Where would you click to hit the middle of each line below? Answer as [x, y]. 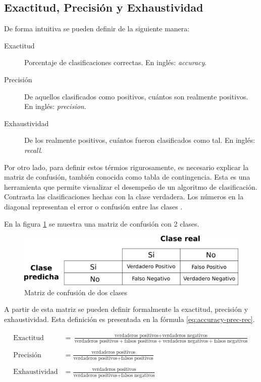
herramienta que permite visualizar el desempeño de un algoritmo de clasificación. [131, 186]
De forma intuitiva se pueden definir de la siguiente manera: [97, 29]
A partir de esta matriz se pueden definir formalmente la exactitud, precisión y [126, 309]
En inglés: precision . [55, 106]
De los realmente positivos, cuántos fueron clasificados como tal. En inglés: [140, 140]
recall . [33, 150]
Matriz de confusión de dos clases [76, 292]
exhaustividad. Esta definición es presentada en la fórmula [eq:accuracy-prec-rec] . [129, 319]
